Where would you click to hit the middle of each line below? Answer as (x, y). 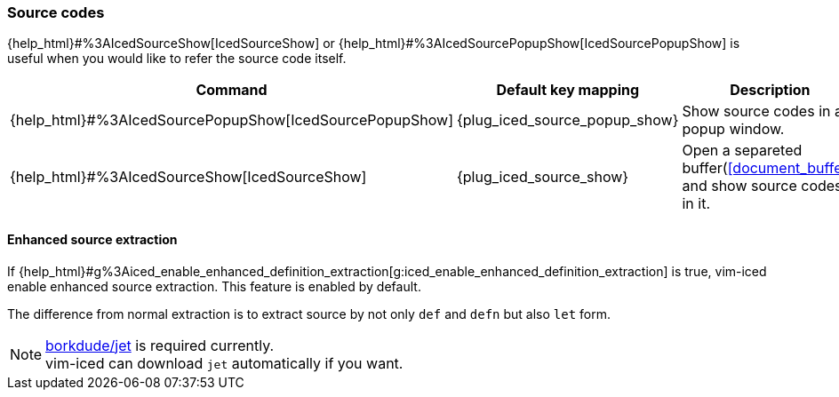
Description (770, 90)
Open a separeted (742, 151)
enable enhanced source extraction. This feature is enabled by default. (214, 286)
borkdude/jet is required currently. (160, 345)
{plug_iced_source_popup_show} (568, 120)
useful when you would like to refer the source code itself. (177, 59)
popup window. (733, 129)
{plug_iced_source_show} (543, 177)
